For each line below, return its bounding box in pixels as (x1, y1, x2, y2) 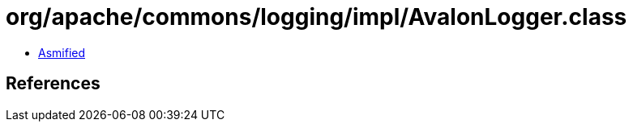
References (6, 73, 101, 94)
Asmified (38, 45, 86, 60)
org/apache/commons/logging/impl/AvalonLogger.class (6, 3, 627, 31)
